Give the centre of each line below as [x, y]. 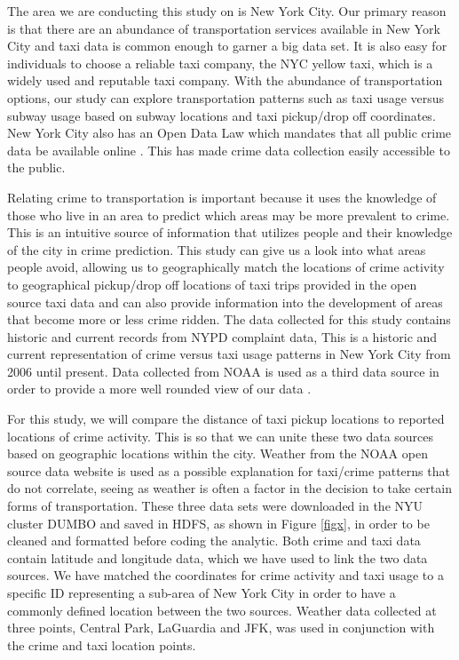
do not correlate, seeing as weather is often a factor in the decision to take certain [229, 488]
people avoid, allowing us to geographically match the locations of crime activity [226, 267]
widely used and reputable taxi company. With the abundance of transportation [225, 80]
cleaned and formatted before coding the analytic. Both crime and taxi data [214, 541]
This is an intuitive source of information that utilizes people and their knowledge [230, 232]
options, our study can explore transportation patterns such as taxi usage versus [226, 97]
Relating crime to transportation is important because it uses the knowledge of [222, 197]
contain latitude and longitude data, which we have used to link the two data [218, 557]
